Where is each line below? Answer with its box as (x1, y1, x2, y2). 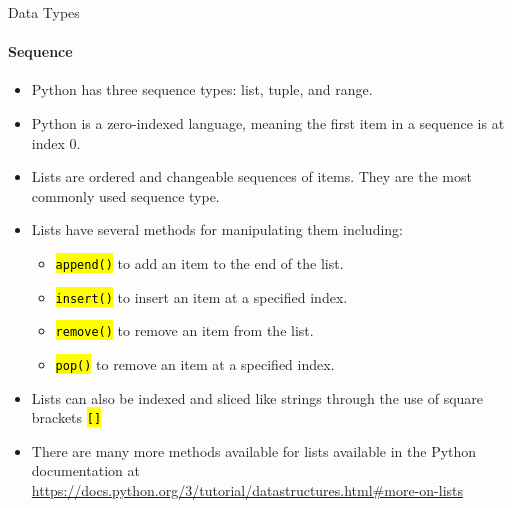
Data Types (8, 2, 80, 22)
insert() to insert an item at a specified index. (55, 286, 348, 307)
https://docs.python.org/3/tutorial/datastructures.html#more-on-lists (31, 480, 464, 501)
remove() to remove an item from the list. (55, 320, 314, 341)
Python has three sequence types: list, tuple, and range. (31, 79, 373, 100)
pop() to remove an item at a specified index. (55, 353, 335, 374)
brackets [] (31, 407, 102, 428)
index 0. (31, 132, 81, 153)
